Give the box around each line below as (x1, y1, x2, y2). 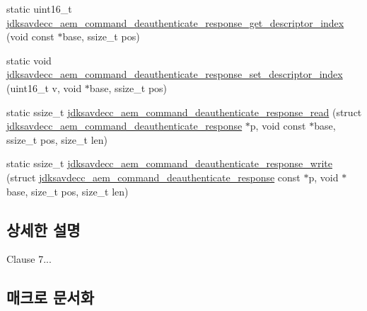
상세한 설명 (6, 218, 81, 240)
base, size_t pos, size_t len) (6, 183, 129, 198)
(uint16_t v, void (6, 80, 82, 95)
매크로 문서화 (6, 286, 94, 308)
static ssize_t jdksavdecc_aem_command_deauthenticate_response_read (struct (6, 104, 362, 119)
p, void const (250, 118, 306, 133)
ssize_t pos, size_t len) (6, 132, 107, 147)
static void (6, 52, 52, 67)
